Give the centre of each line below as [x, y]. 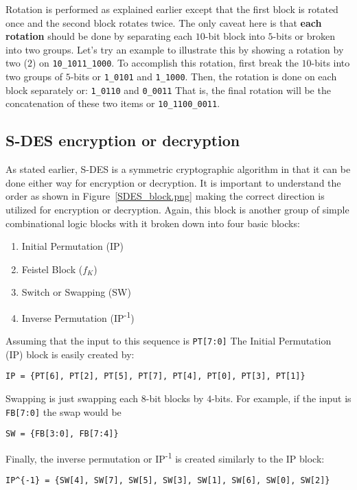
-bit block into [235, 36]
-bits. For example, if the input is [281, 398]
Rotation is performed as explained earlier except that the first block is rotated [172, 9]
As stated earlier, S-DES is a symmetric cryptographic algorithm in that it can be [178, 169]
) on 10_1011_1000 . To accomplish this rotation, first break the [165, 63]
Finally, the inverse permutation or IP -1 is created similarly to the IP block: [165, 457]
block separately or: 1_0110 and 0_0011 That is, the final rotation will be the [168, 90]
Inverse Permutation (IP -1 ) [78, 316]
